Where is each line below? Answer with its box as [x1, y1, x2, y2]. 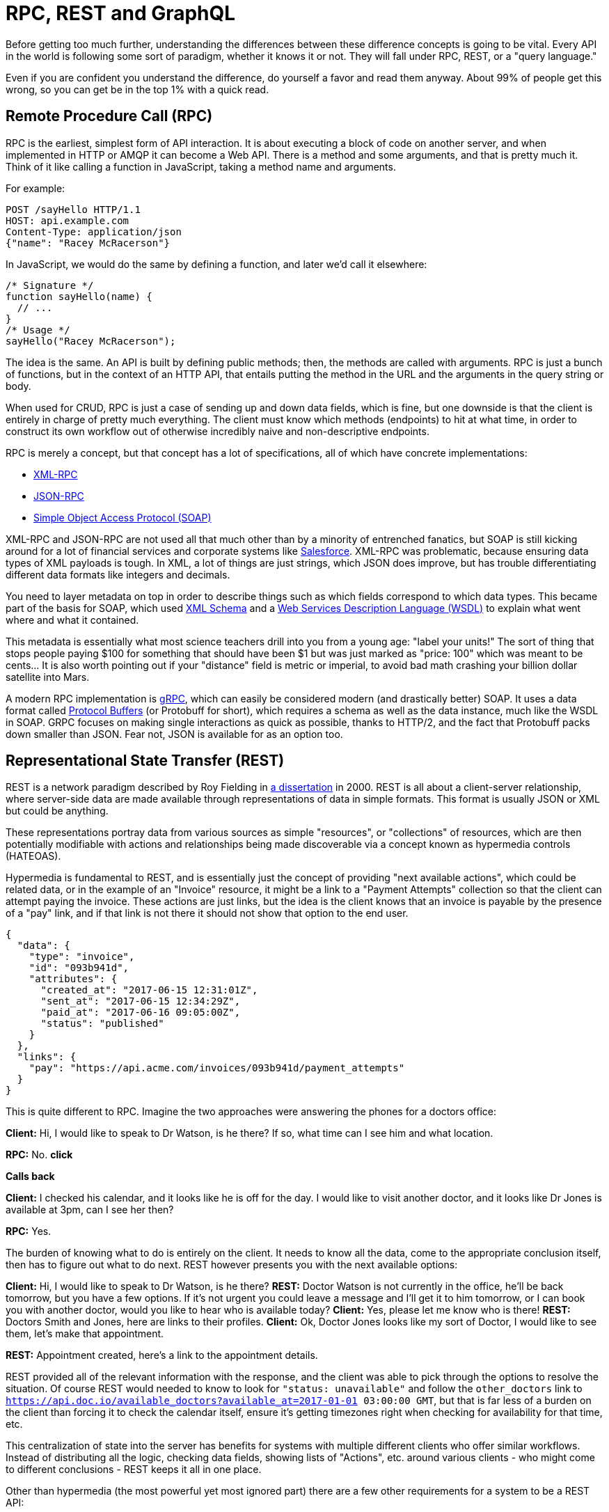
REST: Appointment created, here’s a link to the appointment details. [6, 1349, 318, 1362]
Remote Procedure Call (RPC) [6, 107, 213, 125]
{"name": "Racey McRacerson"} [6, 237, 171, 249]
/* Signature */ [6, 279, 94, 291]
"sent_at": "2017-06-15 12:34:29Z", [40, 995, 241, 1007]
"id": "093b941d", [29, 962, 129, 974]
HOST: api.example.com [6, 214, 129, 226]
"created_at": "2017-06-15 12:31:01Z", [40, 984, 258, 996]
